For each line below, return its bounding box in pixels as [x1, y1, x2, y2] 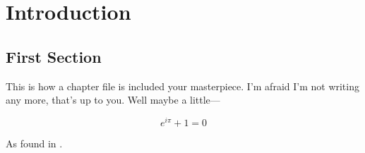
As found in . [6, 135, 63, 150]
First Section [6, 45, 102, 67]
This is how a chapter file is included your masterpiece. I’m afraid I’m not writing [6, 78, 359, 93]
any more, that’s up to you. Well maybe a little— [6, 92, 220, 107]
